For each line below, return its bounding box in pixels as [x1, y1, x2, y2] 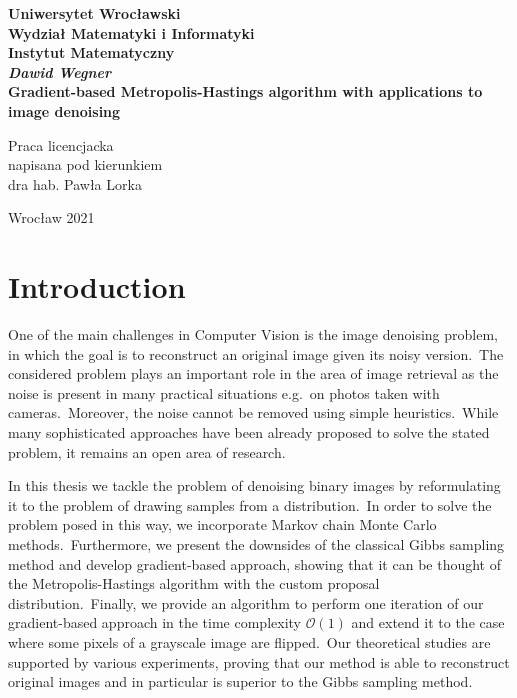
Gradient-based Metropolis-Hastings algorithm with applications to [8, 81, 483, 102]
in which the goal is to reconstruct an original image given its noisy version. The [8, 343, 504, 364]
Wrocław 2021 [8, 207, 95, 228]
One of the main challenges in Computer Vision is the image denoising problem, [8, 324, 498, 345]
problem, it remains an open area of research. [8, 441, 286, 462]
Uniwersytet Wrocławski [8, 3, 181, 23]
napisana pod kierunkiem [8, 154, 163, 175]
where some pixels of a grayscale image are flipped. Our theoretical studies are [8, 631, 491, 652]
